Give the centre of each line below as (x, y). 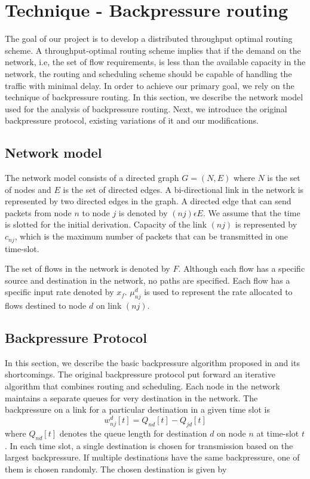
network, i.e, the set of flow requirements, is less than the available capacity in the (155, 62)
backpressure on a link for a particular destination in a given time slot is (137, 409)
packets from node (38, 212)
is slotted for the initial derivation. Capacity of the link (106, 224)
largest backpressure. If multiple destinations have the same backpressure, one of (152, 457)
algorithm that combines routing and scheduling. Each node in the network (142, 386)
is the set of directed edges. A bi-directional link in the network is (183, 189)
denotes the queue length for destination (133, 433)
